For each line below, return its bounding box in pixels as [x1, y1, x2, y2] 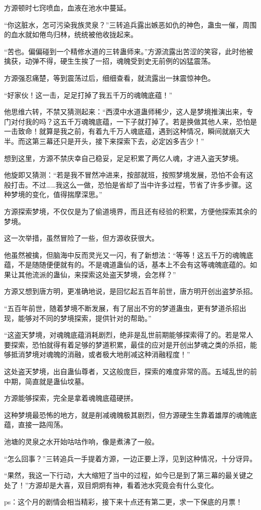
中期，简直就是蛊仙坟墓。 [4, 376, 88, 386]
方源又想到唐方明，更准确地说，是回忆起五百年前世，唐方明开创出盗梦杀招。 [4, 286, 257, 296]
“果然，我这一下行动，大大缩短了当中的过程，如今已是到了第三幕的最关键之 [4, 470, 253, 480]
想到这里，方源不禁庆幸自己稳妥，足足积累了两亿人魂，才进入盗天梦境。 [4, 152, 243, 163]
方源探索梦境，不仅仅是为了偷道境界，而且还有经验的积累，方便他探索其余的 [4, 206, 257, 216]
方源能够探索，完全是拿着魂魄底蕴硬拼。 [4, 393, 138, 403]
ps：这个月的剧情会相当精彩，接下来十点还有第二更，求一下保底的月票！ [4, 496, 243, 507]
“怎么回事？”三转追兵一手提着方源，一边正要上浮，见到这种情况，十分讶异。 [4, 453, 257, 463]
